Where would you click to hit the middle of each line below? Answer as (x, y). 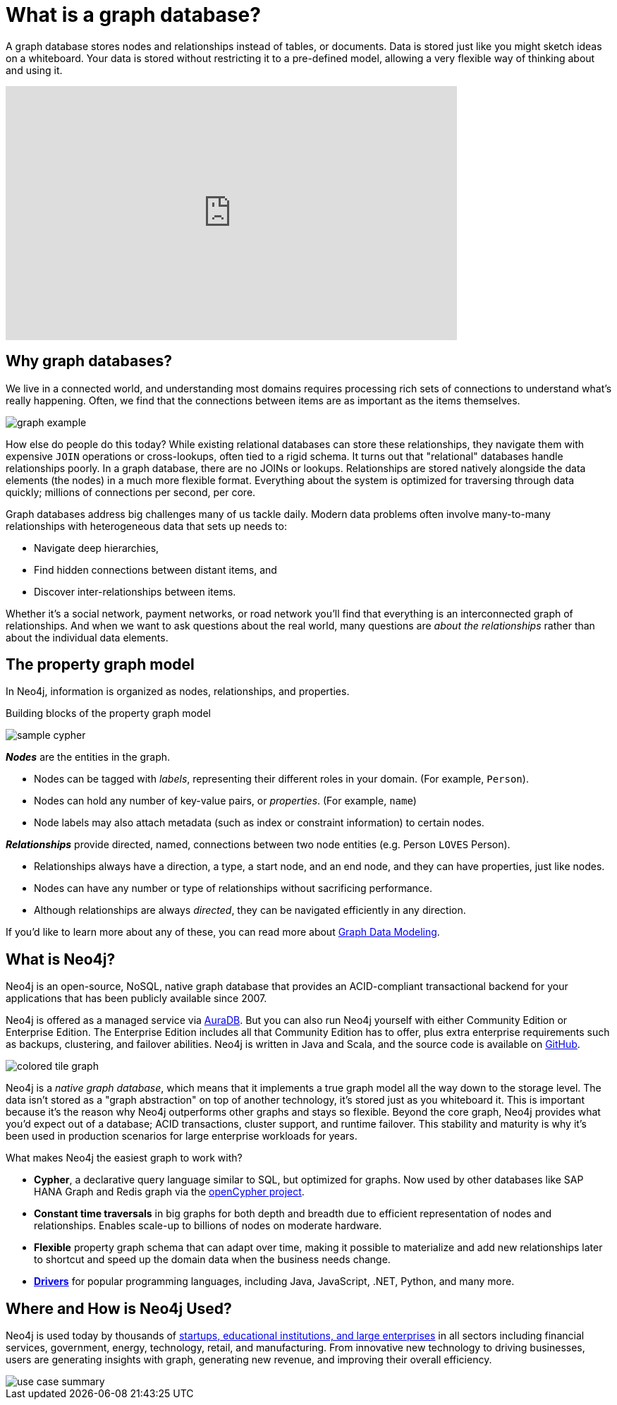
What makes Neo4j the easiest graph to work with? (124, 1158)
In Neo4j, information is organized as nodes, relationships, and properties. (178, 692)
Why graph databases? (89, 361)
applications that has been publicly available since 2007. (136, 999)
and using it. (34, 70)
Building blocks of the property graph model (108, 713)
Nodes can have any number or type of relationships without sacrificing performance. (233, 888)
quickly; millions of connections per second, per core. (131, 492)
